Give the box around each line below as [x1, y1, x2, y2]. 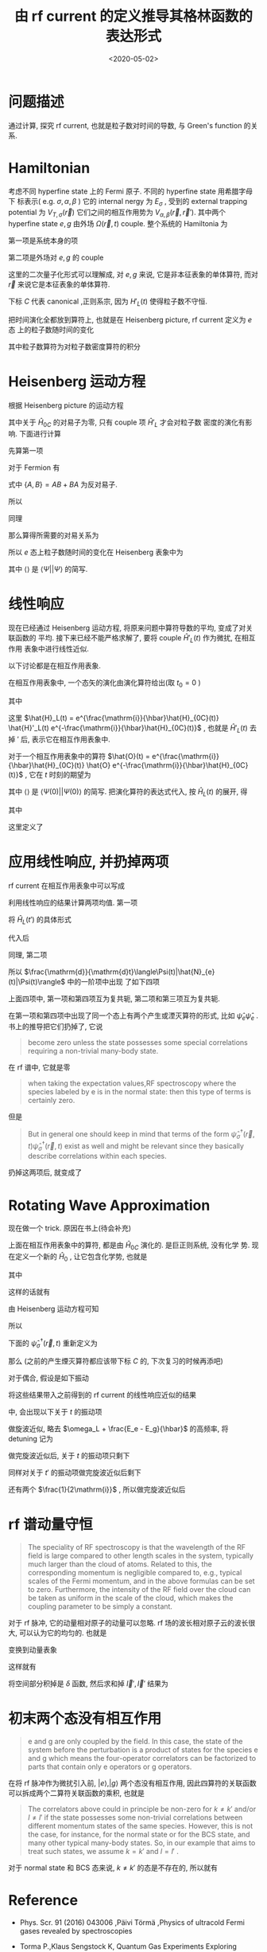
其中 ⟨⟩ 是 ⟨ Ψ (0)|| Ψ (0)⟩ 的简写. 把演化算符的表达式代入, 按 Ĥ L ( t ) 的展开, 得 [8, 787, 248, 798]
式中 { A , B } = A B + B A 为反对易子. [8, 479, 118, 489]
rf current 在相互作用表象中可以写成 [8, 881, 126, 890]
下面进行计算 [18, 428, 61, 438]
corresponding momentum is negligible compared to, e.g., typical [27, 1568, 242, 1578]
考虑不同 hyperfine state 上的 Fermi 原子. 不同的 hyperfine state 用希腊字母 [8, 186, 253, 196]
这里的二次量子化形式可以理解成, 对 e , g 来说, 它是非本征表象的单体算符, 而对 [8, 270, 258, 280]
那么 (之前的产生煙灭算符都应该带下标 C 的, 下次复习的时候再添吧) [8, 1356, 224, 1366]
